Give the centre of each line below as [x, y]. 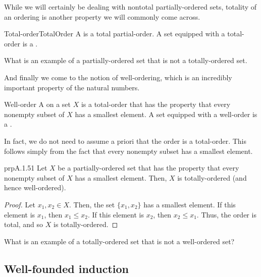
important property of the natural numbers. [72, 87]
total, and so [24, 224]
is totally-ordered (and [212, 177]
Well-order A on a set [37, 104]
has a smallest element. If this [190, 204]
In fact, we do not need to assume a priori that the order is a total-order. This [125, 141]
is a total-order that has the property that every [156, 104]
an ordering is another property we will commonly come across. [102, 16]
